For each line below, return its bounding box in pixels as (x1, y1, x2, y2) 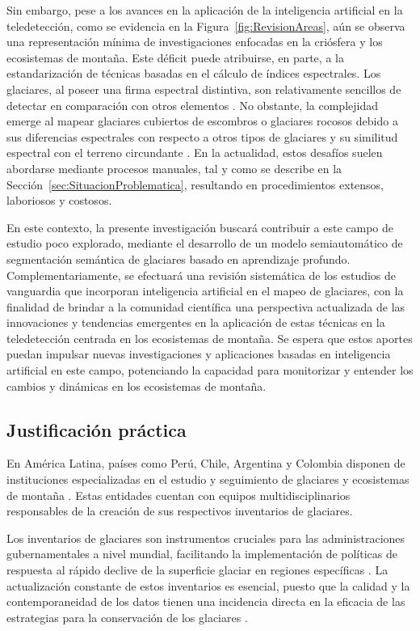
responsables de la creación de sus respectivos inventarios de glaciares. (6, 502, 353, 519)
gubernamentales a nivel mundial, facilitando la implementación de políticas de (6, 545, 397, 562)
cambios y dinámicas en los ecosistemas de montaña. (6, 377, 267, 394)
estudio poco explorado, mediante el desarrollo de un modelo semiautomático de (6, 235, 403, 252)
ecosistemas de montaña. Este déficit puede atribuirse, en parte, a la (6, 49, 344, 66)
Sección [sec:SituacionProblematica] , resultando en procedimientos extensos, (6, 176, 384, 193)
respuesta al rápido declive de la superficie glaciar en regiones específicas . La (6, 561, 388, 578)
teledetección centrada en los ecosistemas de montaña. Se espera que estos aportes (6, 329, 413, 346)
